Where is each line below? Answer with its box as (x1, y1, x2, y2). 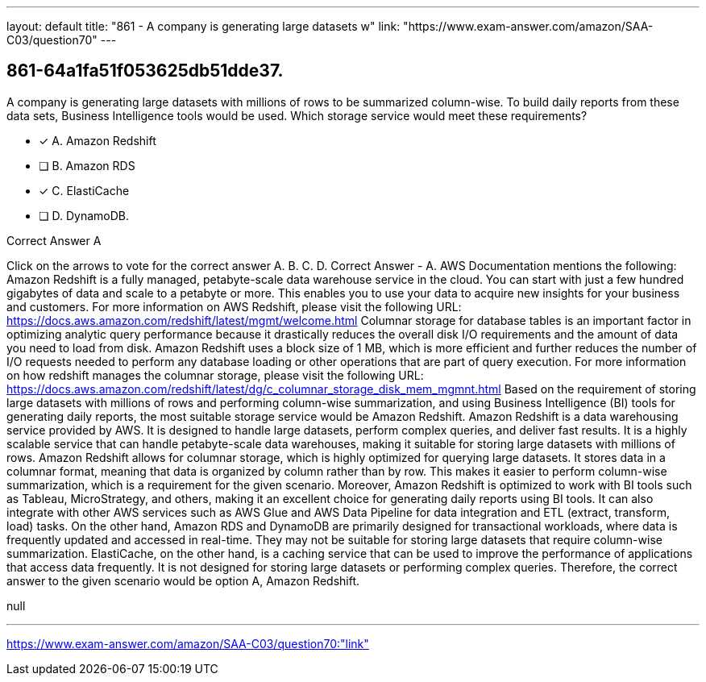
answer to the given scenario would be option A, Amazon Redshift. (6, 573, 360, 588)
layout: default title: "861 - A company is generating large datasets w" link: (6, 19, 401, 33)
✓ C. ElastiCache (39, 183, 130, 198)
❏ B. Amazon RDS (39, 158, 135, 173)
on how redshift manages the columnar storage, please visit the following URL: (6, 368, 424, 382)
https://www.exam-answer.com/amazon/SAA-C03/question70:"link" (6, 636, 369, 651)
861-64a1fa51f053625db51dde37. (6, 60, 284, 81)
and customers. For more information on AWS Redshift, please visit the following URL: (6, 299, 462, 314)
